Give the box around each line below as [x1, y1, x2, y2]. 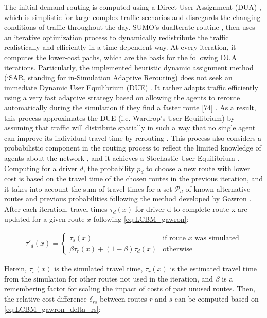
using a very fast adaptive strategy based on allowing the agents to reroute [4, 92, 240, 103]
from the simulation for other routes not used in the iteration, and [4, 273, 213, 284]
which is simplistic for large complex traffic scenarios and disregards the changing [4, 11, 261, 22]
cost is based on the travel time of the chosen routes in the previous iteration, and [4, 173, 263, 184]
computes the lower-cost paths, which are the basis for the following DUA [4, 51, 237, 62]
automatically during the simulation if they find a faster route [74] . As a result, [4, 102, 256, 113]
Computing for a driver [4, 162, 78, 173]
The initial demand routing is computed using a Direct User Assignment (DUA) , [4, 2, 261, 12]
